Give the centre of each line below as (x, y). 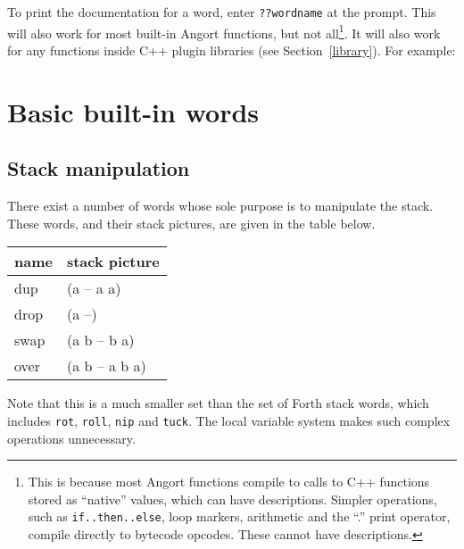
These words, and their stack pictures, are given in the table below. (191, 223)
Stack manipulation (99, 168)
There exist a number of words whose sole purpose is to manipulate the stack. (220, 206)
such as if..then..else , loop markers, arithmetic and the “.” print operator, (239, 516)
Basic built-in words (133, 111)
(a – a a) (94, 288)
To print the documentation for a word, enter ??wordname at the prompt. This (222, 12)
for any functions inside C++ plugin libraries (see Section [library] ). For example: (232, 50)
